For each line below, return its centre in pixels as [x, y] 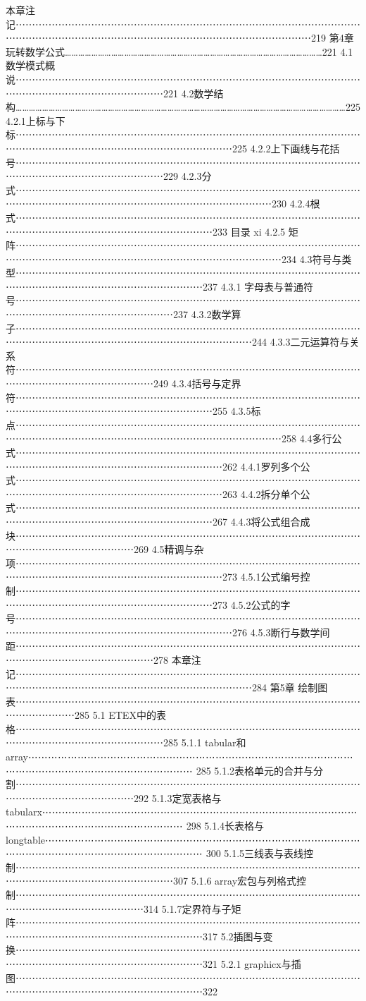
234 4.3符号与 [311, 259]
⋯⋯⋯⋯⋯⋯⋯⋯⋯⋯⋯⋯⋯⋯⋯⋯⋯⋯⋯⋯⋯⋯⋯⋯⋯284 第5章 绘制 [162, 687]
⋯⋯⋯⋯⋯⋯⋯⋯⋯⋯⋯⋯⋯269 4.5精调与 [100, 549]
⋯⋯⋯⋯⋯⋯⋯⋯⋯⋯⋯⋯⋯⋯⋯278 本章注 [103, 659]
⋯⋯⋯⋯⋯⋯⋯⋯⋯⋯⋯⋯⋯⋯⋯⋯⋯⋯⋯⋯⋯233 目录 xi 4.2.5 [146, 231]
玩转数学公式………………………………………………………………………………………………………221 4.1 [179, 51]
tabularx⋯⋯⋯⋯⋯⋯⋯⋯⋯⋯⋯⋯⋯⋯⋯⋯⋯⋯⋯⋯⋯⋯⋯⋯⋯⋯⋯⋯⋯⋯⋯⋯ [182, 812]
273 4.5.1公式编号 [261, 577]
